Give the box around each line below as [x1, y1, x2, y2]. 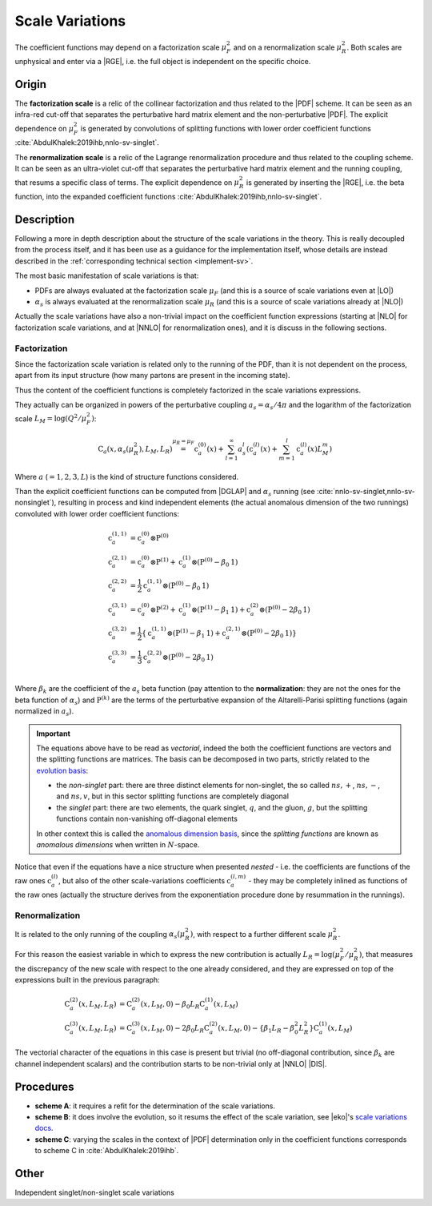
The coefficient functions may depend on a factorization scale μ [14, 42, 227, 52]
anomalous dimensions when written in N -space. [36, 840, 200, 850]
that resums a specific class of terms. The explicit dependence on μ [14, 177, 240, 187]
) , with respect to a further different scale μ [190, 929, 334, 939]
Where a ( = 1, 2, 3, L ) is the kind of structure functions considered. [14, 472, 239, 481]
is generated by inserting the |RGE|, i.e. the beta [246, 177, 405, 187]
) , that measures [358, 949, 414, 959]
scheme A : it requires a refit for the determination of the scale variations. [34, 1101, 276, 1111]
